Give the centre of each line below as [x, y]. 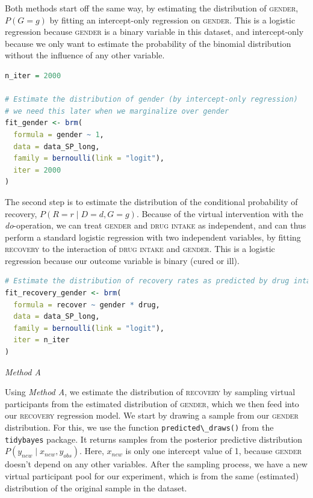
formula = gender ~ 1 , [59, 134]
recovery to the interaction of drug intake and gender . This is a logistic [140, 249]
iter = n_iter [42, 340]
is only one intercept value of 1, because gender [214, 451]
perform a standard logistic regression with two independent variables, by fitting [153, 237]
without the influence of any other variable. [85, 55]
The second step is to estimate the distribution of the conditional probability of [151, 201]
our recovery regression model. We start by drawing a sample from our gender [152, 415]
